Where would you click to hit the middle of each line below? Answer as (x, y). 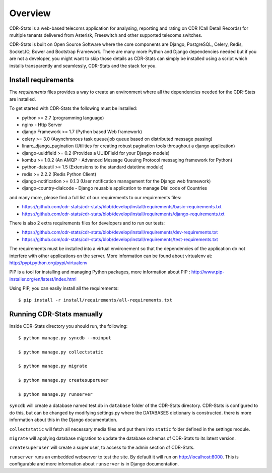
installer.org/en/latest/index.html (43, 279)
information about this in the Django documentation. (63, 420)
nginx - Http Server (42, 125)
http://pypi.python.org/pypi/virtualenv (48, 263)
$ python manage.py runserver (56, 394)
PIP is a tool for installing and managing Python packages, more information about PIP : (100, 272)
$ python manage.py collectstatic (61, 352)
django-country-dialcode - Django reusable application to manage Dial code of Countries (115, 188)
